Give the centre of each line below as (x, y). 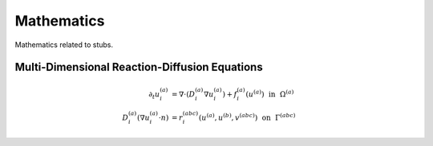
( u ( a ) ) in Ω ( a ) (270, 93)
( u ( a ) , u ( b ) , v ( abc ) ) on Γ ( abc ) (247, 117)
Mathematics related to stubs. (64, 45)
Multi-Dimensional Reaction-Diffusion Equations (139, 67)
